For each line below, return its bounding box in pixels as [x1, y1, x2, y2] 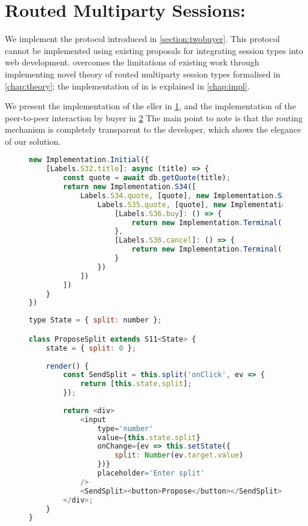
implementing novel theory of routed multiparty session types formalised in [5, 67, 280, 80]
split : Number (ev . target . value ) [114, 451, 244, 460]
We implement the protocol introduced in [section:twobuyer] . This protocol [5, 32, 280, 45]
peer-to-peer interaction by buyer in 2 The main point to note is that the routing [5, 111, 303, 124]
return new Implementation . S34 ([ [63, 183, 197, 192]
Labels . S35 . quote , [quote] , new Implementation [97, 200, 291, 209]
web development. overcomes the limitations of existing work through [5, 56, 259, 68]
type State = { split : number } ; [29, 316, 162, 325]
